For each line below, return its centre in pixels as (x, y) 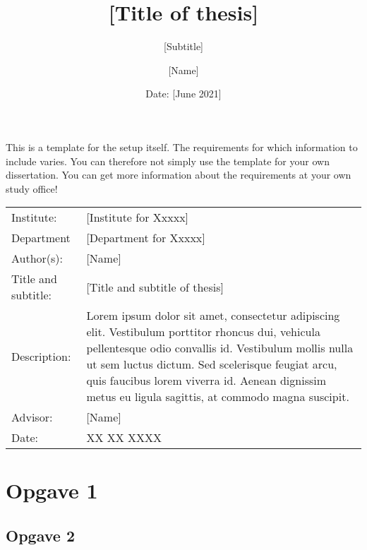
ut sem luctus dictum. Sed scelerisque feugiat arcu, (212, 364)
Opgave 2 (40, 536)
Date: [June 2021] (183, 94)
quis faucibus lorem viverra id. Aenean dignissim (206, 381)
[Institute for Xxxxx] (138, 217)
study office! (32, 188)
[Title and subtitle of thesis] (155, 287)
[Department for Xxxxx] (146, 238)
